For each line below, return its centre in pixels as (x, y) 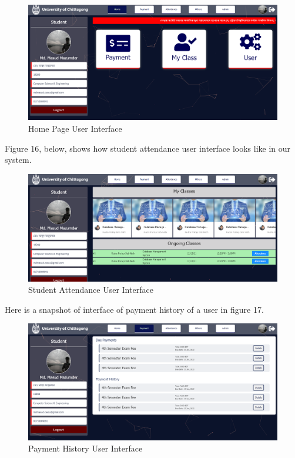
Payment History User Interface (86, 448)
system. (18, 160)
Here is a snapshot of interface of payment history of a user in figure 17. (134, 309)
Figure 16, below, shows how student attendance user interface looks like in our (148, 148)
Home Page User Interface (75, 128)
